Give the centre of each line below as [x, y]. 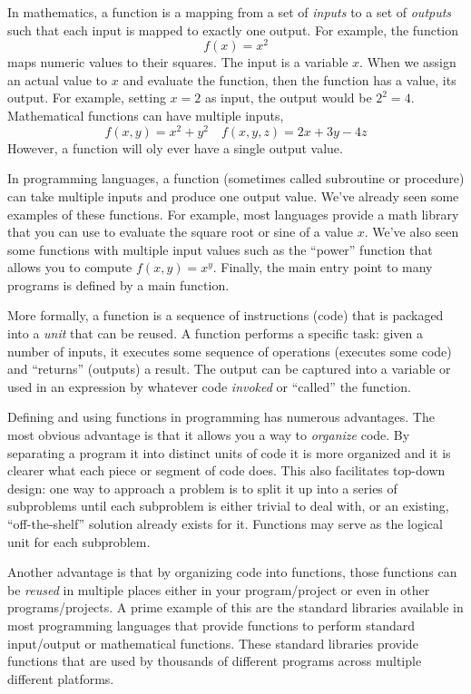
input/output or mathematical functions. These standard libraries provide [213, 643]
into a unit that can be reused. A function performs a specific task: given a [215, 333]
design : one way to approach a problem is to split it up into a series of [202, 488]
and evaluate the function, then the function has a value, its [289, 79]
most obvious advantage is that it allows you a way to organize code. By [209, 435]
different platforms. [61, 678]
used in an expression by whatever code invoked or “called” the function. [209, 386]
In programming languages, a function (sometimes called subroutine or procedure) [236, 178]
